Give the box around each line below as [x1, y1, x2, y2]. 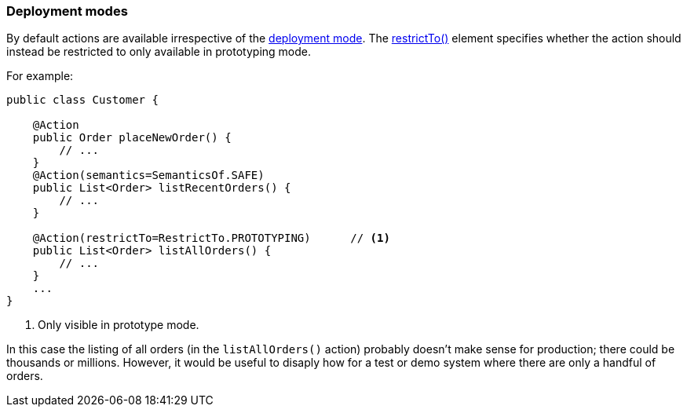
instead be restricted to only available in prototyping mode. [6, 45, 311, 59]
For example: [6, 69, 74, 83]
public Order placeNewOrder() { [32, 131, 232, 144]
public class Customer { [6, 93, 159, 107]
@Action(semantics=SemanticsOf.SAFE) [32, 169, 265, 182]
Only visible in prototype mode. [38, 318, 199, 332]
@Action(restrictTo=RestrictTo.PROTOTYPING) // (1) [32, 232, 390, 245]
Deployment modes [6, 3, 128, 19]
